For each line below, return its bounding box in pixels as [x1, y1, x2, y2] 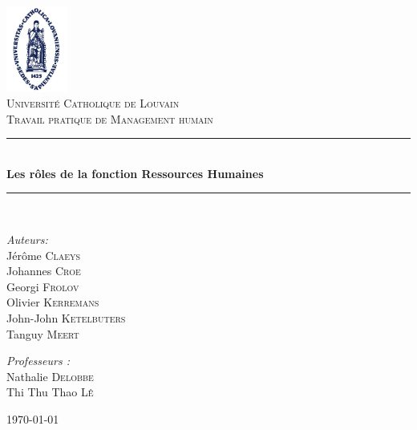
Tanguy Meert [6, 325, 79, 342]
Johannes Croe [6, 262, 81, 279]
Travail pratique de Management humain [6, 110, 213, 127]
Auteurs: [6, 231, 48, 248]
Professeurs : [6, 352, 70, 369]
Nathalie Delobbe [6, 367, 94, 384]
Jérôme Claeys [6, 246, 81, 263]
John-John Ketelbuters [6, 310, 126, 327]
